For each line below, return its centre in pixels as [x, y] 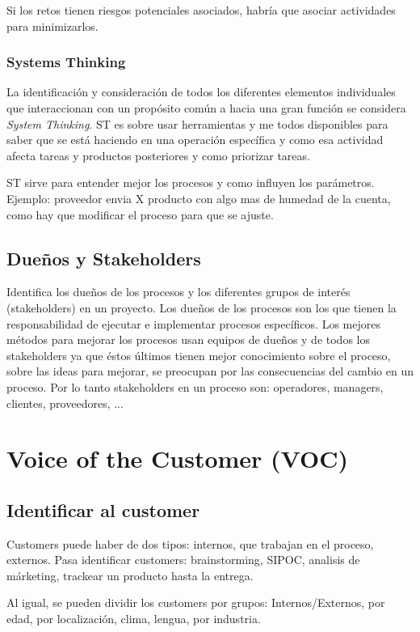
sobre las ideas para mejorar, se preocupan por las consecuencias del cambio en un [210, 371]
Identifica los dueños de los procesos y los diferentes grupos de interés [178, 292]
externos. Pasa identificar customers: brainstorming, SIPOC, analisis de [183, 560]
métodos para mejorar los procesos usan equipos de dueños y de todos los [188, 339]
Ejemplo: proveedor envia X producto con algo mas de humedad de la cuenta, [199, 198]
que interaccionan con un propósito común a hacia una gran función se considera [206, 108]
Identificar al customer [103, 509]
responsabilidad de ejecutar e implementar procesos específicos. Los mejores [193, 323]
